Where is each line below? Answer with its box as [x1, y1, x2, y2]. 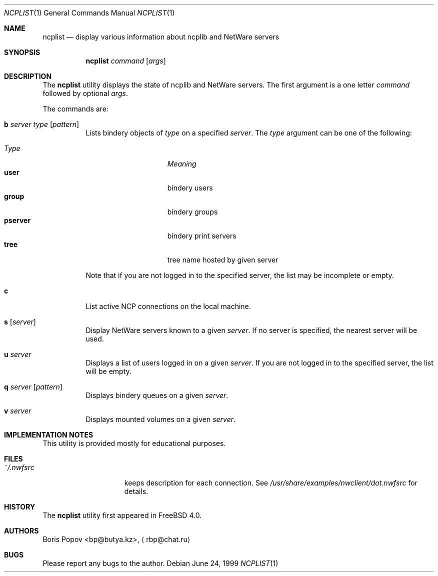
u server [4, 350, 31, 358]
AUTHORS [4, 526, 39, 535]
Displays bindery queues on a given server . [85, 391, 228, 399]
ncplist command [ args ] [85, 56, 166, 65]
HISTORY [4, 502, 35, 511]
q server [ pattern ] [4, 382, 62, 391]
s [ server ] [4, 317, 36, 326]
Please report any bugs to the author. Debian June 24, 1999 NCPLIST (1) [42, 559, 278, 567]
